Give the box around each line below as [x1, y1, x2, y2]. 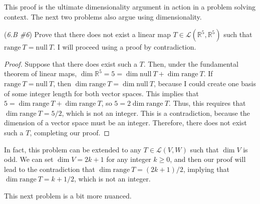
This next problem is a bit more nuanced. [4, 190, 132, 200]
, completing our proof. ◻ [30, 127, 110, 137]
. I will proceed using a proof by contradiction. [53, 42, 196, 52]
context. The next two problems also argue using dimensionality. [4, 11, 202, 22]
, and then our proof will [170, 154, 246, 164]
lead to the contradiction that [4, 163, 95, 174]
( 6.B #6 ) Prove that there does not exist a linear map [4, 29, 171, 40]
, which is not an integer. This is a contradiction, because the [62, 107, 250, 118]
